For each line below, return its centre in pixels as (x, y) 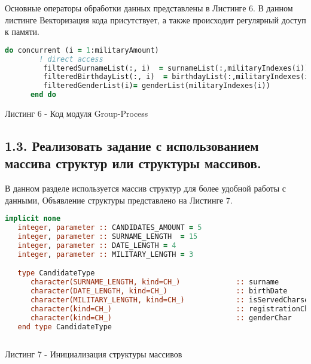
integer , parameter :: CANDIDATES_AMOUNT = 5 (110, 228)
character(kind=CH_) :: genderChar (161, 318)
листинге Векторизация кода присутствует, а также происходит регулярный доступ (155, 19)
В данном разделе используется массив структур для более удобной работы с (146, 188)
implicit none (33, 219)
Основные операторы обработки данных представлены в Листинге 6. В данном (149, 8)
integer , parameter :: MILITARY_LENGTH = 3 (106, 254)
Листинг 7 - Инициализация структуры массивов (94, 354)
